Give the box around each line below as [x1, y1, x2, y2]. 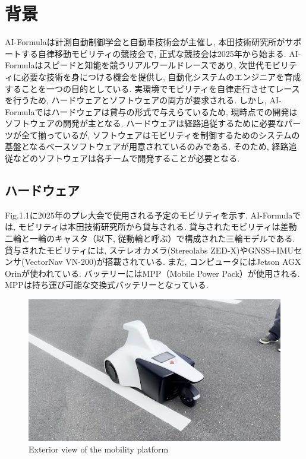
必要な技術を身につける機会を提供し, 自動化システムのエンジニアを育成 [21, 70, 301, 83]
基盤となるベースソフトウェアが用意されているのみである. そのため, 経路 [5, 140, 289, 153]
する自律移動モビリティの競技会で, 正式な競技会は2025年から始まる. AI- [21, 47, 301, 59]
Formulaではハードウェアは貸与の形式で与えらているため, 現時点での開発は [5, 105, 298, 118]
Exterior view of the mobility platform [29, 443, 169, 455]
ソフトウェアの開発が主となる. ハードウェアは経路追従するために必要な [5, 117, 285, 129]
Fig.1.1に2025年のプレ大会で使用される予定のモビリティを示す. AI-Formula [5, 208, 293, 221]
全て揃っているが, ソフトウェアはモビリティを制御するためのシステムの [21, 128, 300, 141]
